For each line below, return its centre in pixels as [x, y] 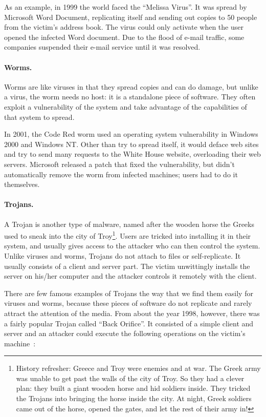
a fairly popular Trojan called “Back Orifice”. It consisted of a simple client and [129, 323]
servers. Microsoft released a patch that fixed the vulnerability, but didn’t [119, 164]
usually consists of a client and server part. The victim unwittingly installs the [127, 266]
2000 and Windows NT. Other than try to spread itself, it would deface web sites [131, 144]
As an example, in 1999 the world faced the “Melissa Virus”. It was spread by [126, 7]
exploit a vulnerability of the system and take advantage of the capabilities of [126, 106]
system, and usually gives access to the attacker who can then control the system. [132, 246]
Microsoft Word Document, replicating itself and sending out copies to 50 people [131, 17]
